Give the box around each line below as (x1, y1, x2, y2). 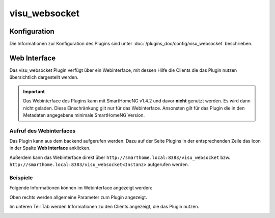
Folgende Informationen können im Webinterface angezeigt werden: (9, 185, 153, 191)
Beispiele (9, 174, 33, 181)
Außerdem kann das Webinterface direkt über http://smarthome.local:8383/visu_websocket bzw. (9, 154, 231, 160)
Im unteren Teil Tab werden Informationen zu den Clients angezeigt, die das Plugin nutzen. (9, 204, 200, 210)
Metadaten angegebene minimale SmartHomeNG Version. (23, 112, 145, 118)
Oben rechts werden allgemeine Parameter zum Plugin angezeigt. (9, 194, 147, 200)
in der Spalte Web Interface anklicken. (9, 145, 91, 151)
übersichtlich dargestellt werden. (9, 74, 79, 80)
